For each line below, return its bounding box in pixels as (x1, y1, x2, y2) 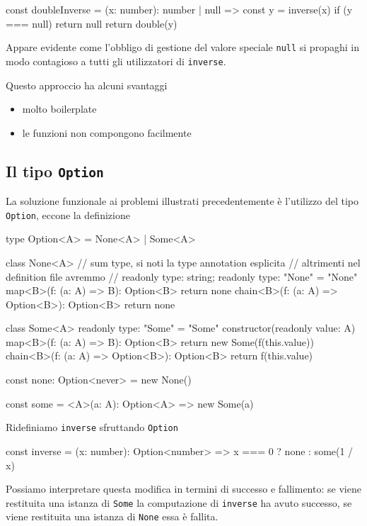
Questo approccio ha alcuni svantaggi (6, 77, 168, 92)
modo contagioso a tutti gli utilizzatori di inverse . (6, 53, 226, 68)
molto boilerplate (22, 101, 97, 116)
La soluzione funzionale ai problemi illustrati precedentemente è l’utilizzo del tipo (6, 194, 359, 208)
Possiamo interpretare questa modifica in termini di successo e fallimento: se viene (6, 481, 361, 496)
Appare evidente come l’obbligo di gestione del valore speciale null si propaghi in (6, 40, 359, 55)
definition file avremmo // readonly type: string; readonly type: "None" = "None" (6, 269, 358, 284)
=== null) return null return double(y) (6, 16, 177, 30)
